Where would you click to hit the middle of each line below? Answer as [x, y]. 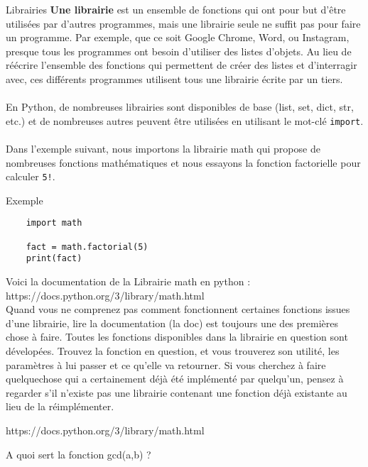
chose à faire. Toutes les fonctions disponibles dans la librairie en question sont [177, 337]
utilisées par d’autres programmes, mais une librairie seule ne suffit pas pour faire [183, 23]
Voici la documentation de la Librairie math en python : [128, 281]
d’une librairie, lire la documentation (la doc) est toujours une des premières [172, 323]
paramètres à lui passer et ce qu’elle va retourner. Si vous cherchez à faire [166, 364]
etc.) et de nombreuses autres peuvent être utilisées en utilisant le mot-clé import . [185, 120]
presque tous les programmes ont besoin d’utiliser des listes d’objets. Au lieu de [179, 51]
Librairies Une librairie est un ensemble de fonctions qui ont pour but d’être [176, 9]
